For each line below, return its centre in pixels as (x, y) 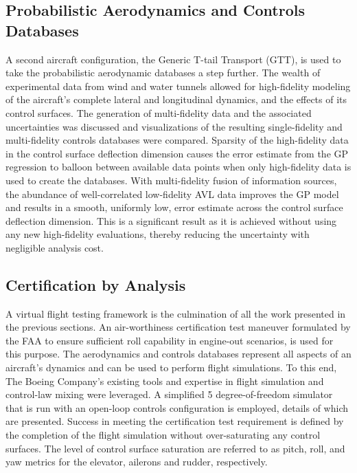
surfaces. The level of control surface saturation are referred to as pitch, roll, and (175, 448)
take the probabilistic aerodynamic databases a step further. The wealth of (163, 73)
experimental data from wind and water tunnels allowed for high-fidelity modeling (178, 86)
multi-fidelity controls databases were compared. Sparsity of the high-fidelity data (177, 140)
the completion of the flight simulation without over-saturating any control (163, 435)
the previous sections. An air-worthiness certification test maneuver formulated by (178, 327)
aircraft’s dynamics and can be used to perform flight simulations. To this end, (171, 367)
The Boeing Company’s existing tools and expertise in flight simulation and (165, 381)
